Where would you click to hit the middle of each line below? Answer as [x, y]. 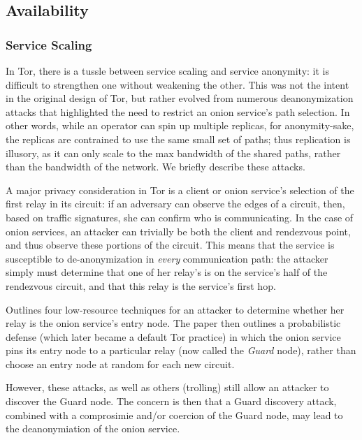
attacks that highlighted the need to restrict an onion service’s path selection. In [178, 111]
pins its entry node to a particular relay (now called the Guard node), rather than [181, 350]
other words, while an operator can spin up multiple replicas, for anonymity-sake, [180, 125]
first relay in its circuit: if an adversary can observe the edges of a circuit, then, [175, 204]
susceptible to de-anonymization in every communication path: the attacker [167, 258]
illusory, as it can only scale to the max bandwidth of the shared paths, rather [173, 153]
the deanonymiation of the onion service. [93, 428]
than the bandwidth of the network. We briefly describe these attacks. [155, 167]
